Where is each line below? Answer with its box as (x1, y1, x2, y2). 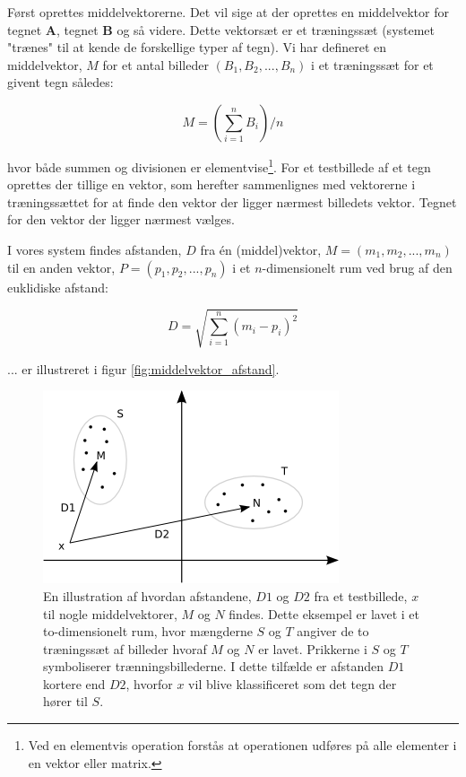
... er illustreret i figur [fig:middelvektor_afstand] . (7, 359, 280, 378)
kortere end (43, 674, 106, 693)
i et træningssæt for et (311, 55, 434, 74)
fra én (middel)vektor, (200, 240, 322, 258)
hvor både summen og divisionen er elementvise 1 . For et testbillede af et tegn (7, 154, 431, 176)
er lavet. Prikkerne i (258, 639, 367, 658)
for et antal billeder (102, 55, 209, 74)
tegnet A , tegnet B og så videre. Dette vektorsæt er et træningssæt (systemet (7, 20, 436, 39)
